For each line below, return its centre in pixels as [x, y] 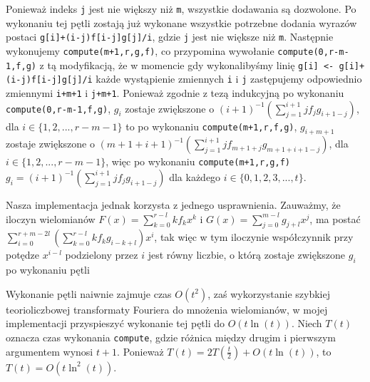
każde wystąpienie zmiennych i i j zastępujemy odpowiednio [229, 79]
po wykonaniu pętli [48, 270]
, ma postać [335, 218]
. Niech [307, 323]
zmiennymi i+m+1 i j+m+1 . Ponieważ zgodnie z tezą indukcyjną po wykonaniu [175, 92]
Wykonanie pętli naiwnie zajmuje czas [89, 293]
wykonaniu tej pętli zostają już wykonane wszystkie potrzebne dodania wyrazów [181, 22]
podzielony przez [102, 255]
